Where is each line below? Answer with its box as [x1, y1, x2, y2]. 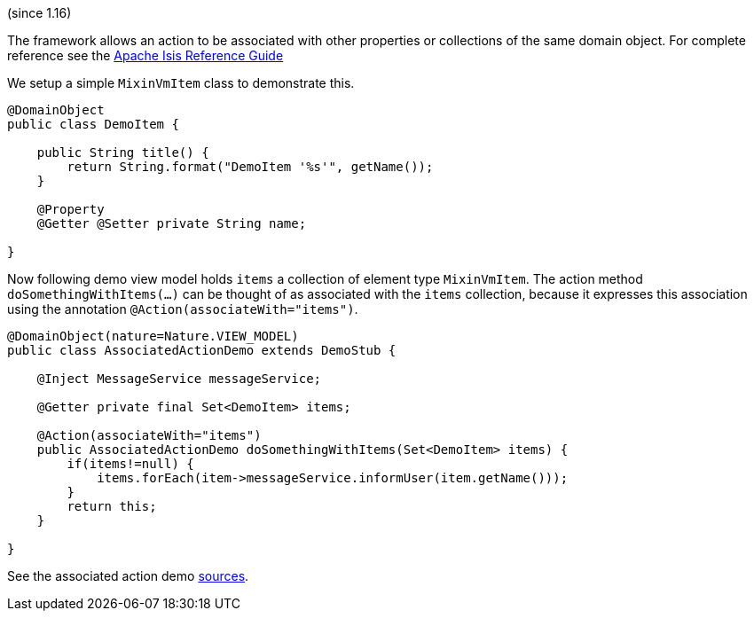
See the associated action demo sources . [7, 568, 249, 583]
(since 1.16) [7, 5, 72, 20]
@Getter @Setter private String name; [36, 216, 307, 231]
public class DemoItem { [7, 117, 179, 131]
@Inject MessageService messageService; [36, 372, 322, 386]
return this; [67, 499, 157, 513]
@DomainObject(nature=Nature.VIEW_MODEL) [7, 329, 299, 343]
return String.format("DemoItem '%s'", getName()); [67, 160, 434, 174]
